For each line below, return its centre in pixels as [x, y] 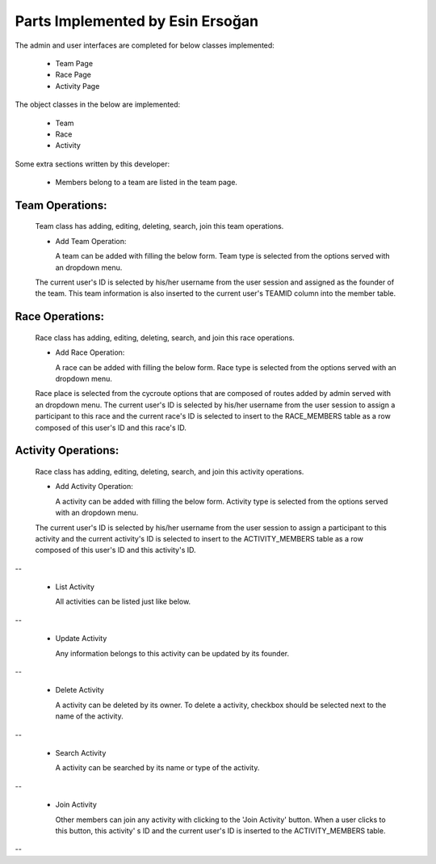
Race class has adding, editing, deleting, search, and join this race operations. [165, 337]
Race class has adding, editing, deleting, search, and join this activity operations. [170, 471]
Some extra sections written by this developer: [92, 164]
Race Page [73, 75]
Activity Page [78, 86]
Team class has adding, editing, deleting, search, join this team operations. [159, 226]
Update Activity [81, 639]
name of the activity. [90, 716]
